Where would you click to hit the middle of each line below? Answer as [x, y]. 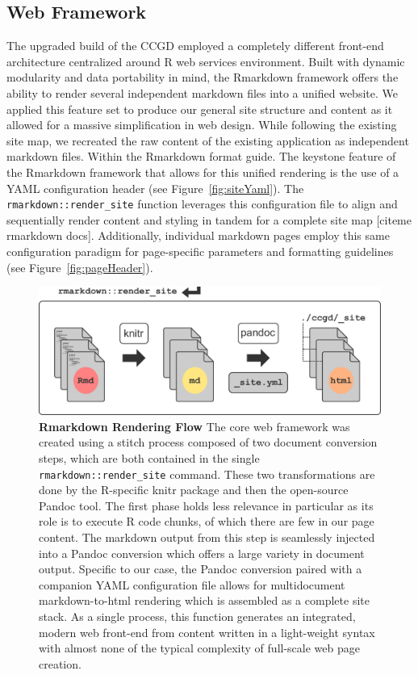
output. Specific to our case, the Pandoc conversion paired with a [201, 569]
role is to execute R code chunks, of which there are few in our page [207, 521]
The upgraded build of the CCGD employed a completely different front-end [195, 46]
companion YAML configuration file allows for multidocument [192, 584]
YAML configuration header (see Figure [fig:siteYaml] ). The [155, 188]
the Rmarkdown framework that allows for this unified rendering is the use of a [203, 172]
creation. [60, 663]
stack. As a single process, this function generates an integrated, [197, 616]
